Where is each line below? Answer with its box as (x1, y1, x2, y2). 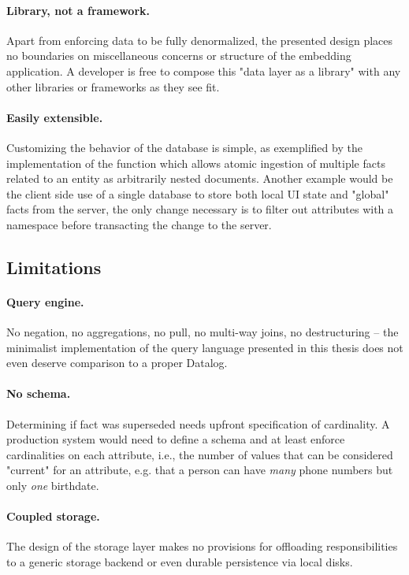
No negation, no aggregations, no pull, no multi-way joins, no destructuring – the (6, 324, 399, 340)
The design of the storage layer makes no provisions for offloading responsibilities (6, 538, 398, 555)
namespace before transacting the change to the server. (6, 216, 272, 232)
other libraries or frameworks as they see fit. (6, 78, 220, 95)
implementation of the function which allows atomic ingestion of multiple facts (6, 154, 385, 171)
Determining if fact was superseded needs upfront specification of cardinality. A (6, 415, 390, 432)
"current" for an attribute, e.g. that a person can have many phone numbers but (6, 462, 393, 478)
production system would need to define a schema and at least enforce (6, 431, 345, 447)
